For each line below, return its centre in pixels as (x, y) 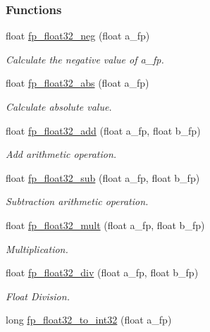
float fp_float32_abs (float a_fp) (78, 83)
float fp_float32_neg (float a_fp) (78, 36)
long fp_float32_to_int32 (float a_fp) (89, 320)
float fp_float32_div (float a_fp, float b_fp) (102, 272)
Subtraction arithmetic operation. (77, 201)
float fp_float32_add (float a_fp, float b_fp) (103, 130)
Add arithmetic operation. (61, 154)
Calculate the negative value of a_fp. (85, 59)
